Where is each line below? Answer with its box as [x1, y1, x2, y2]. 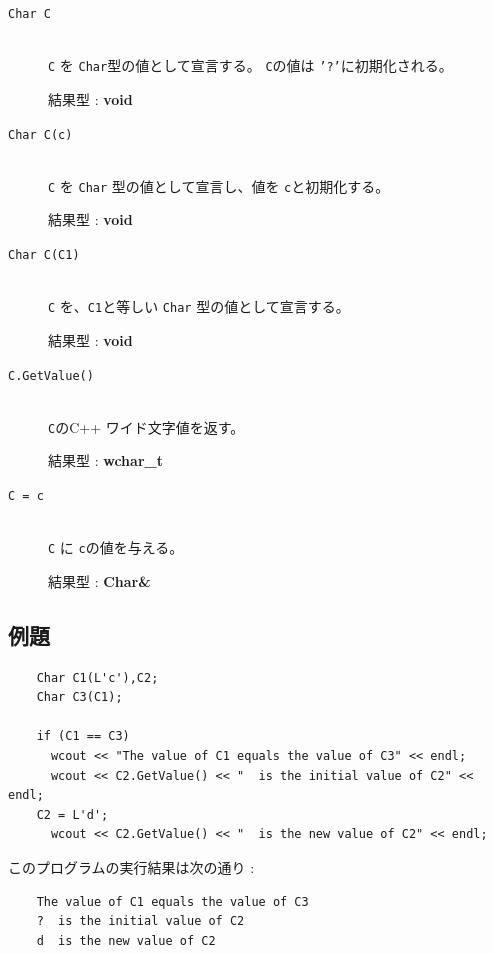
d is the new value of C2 [36, 933, 216, 948]
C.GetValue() [8, 368, 94, 383]
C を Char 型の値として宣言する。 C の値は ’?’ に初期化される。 [48, 55, 453, 76]
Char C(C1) [8, 248, 80, 262]
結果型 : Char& [48, 570, 151, 591]
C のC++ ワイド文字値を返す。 [48, 416, 245, 437]
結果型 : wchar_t [48, 450, 163, 471]
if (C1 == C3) [36, 729, 130, 744]
